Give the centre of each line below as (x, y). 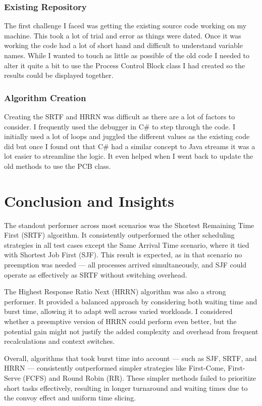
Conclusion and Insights (89, 200)
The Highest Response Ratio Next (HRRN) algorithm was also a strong (115, 291)
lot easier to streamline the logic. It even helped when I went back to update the (129, 156)
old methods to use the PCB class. (58, 166)
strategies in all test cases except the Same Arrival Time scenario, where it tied (127, 244)
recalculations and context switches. (60, 341)
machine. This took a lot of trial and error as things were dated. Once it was (123, 35)
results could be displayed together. (59, 75)
